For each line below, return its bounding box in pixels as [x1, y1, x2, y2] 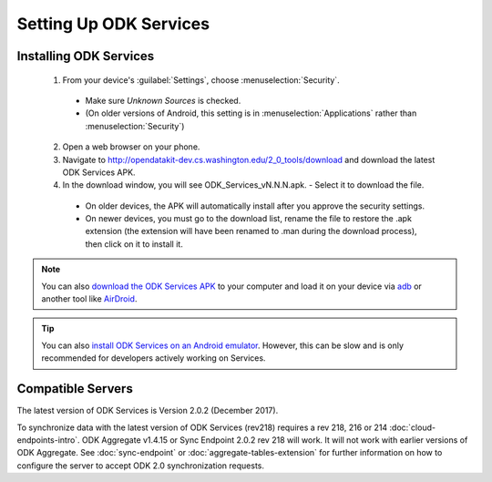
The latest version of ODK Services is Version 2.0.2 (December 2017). [16, 405, 279, 416]
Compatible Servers [16, 381, 134, 396]
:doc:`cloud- [389, 422, 436, 433]
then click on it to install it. [85, 238, 184, 250]
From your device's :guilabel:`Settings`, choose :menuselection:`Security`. [62, 74, 341, 86]
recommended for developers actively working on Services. [41, 353, 266, 364]
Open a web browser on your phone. [62, 141, 200, 152]
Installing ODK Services [16, 48, 155, 64]
